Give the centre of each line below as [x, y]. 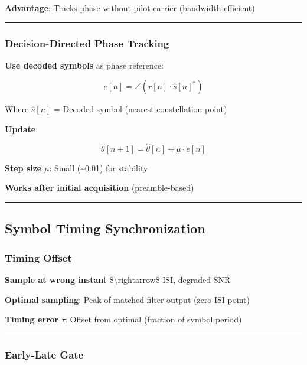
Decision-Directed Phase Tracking [87, 43]
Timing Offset [38, 257]
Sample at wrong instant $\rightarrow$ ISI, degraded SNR [118, 279]
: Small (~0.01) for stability [99, 167]
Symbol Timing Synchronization [105, 228]
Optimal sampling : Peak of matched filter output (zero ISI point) [127, 299]
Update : [22, 129]
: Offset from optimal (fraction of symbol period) [153, 319]
